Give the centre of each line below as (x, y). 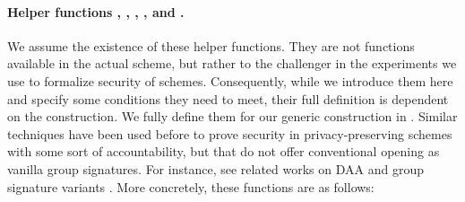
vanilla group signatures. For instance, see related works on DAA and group (215, 168)
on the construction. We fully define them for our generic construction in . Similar (232, 116)
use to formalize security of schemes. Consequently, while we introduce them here (230, 80)
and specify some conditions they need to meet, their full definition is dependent (228, 98)
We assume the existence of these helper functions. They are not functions (211, 45)
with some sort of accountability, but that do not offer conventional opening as (224, 151)
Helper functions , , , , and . (96, 11)
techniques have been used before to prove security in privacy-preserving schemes (230, 133)
